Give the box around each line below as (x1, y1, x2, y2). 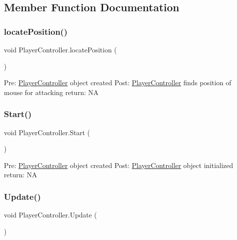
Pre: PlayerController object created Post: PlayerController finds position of (4, 77, 232, 88)
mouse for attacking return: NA (4, 87, 99, 97)
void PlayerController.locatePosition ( (4, 45, 117, 54)
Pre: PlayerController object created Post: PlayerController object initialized (4, 160, 234, 170)
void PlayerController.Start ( (4, 127, 90, 137)
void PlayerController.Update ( (4, 210, 97, 220)
